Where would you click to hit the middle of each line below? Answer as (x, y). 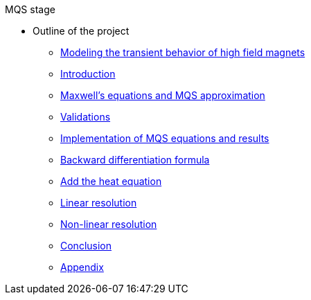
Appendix (82, 267)
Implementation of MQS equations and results (165, 138)
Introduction (88, 74)
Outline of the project (81, 31)
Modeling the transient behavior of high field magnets (183, 52)
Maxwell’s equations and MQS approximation (163, 95)
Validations (86, 117)
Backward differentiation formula (135, 160)
